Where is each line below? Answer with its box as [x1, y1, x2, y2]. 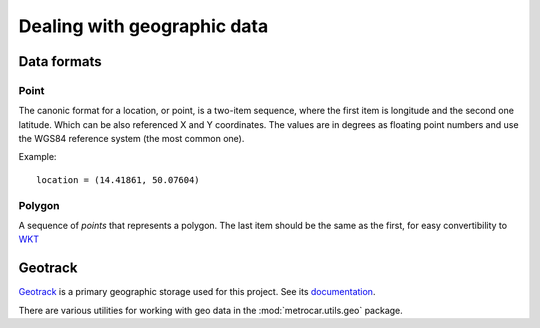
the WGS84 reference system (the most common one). [18, 133, 245, 145]
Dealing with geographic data [18, 15, 269, 37]
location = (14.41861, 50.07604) [36, 174, 200, 185]
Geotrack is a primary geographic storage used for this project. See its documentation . [18, 286, 376, 298]
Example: [18, 151, 57, 163]
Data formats [18, 53, 102, 70]
